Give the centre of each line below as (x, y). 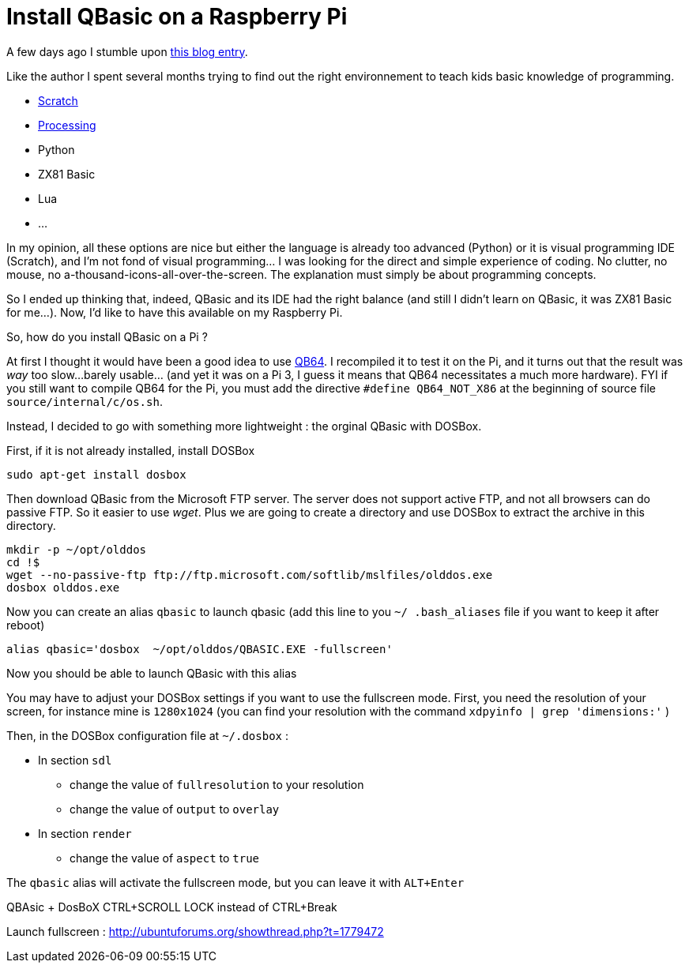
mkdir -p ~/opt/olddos (77, 549)
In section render (85, 833)
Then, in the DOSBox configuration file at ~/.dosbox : (147, 735)
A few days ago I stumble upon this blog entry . (127, 51)
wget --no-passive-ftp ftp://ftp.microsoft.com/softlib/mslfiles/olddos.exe (250, 575)
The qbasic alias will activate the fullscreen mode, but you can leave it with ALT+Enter (235, 882)
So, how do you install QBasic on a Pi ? (107, 336)
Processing (67, 125)
